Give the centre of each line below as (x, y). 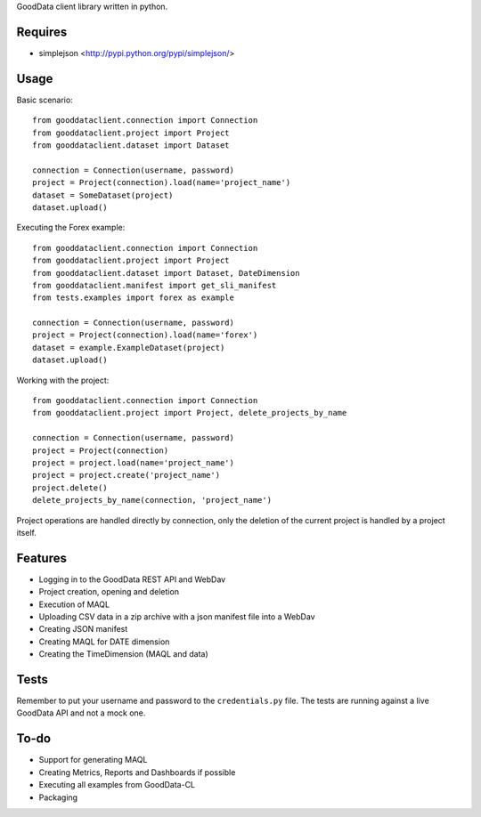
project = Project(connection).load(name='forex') (145, 335)
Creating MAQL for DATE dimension (104, 642)
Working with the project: (63, 380)
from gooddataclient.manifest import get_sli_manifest (155, 285)
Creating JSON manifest (83, 629)
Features (41, 558)
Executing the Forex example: (71, 228)
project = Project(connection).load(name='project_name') (162, 183)
